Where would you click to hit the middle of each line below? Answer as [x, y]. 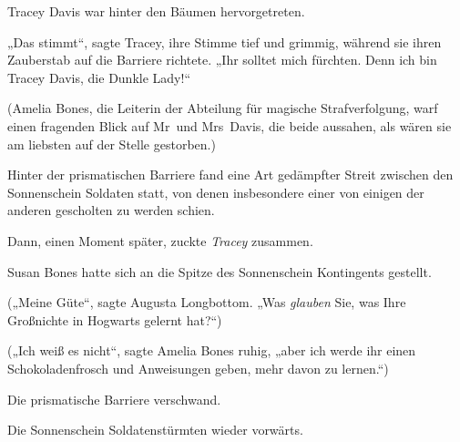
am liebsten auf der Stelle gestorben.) [112, 144]
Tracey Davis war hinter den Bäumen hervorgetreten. [156, 11]
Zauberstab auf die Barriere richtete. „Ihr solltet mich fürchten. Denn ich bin [222, 60]
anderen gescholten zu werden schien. [111, 210]
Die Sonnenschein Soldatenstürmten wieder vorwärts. [155, 430]
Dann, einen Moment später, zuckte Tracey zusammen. [160, 240]
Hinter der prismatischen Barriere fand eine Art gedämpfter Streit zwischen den [230, 175]
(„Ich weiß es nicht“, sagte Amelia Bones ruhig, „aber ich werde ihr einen [212, 350]
